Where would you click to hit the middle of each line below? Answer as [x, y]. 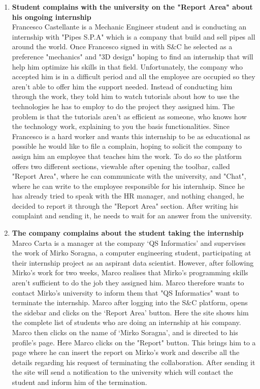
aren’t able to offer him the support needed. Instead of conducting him [122, 86]
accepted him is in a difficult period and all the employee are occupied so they [134, 76]
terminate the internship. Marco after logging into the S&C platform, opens [130, 302]
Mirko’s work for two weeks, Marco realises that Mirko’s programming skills [130, 272]
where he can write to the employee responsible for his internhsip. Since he [128, 186]
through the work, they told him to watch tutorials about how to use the [125, 96]
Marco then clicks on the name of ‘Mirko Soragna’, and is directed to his [125, 332]
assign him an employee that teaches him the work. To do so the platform [127, 156]
